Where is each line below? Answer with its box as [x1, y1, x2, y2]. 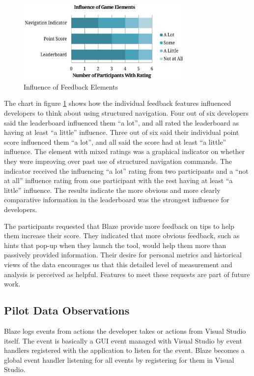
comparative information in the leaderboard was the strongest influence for [4, 194, 229, 205]
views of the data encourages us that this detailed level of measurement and [4, 259, 232, 269]
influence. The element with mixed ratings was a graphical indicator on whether [4, 146, 245, 157]
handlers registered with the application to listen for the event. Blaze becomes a [4, 345, 245, 355]
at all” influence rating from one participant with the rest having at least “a [4, 175, 233, 186]
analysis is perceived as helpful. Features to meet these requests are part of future [4, 269, 250, 279]
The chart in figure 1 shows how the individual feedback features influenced [4, 98, 231, 108]
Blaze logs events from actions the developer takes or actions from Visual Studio [4, 325, 246, 336]
